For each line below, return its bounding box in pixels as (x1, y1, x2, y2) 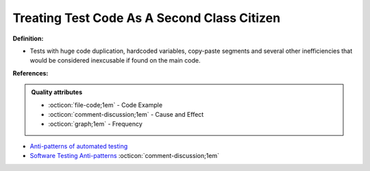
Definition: (12, 34, 44, 43)
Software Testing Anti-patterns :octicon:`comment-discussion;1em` (29, 152, 219, 160)
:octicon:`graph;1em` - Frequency (48, 120, 143, 128)
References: (12, 69, 49, 77)
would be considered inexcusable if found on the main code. (29, 56, 201, 65)
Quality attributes (31, 88, 82, 96)
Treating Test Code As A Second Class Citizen (12, 10, 281, 25)
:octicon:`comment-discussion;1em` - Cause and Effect (48, 110, 204, 118)
